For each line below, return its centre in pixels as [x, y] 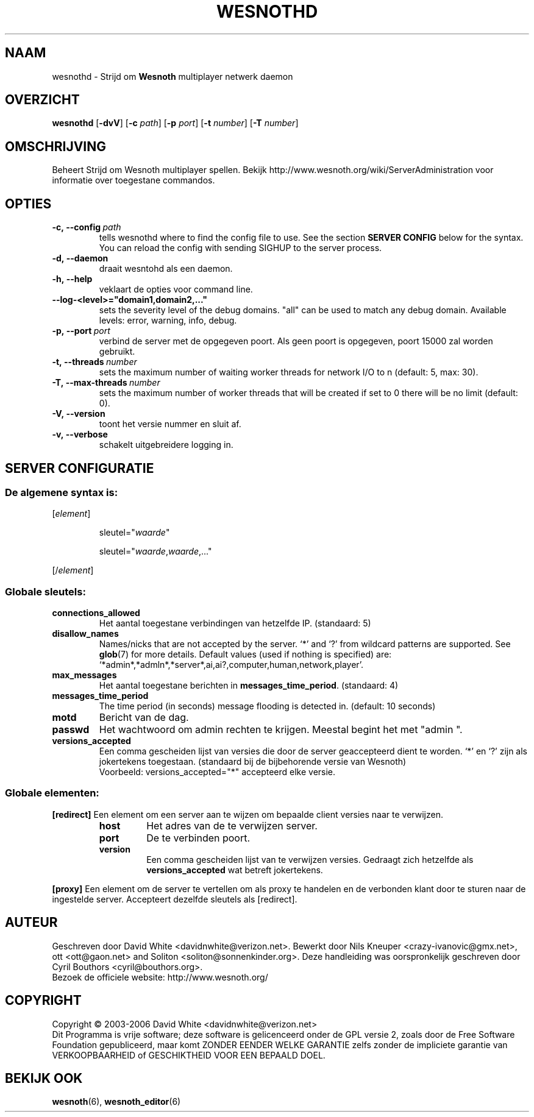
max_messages [84, 675]
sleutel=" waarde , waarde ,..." [155, 551]
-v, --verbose [80, 434]
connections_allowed [96, 613]
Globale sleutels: [45, 591]
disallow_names [85, 634]
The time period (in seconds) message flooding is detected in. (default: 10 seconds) [267, 706]
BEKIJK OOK [44, 1078]
